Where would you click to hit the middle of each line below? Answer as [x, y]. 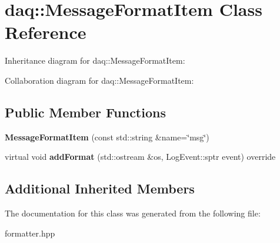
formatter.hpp [30, 233]
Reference [46, 32]
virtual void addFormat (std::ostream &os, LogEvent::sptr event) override [140, 157]
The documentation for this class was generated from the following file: [133, 213]
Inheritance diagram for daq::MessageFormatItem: [95, 60]
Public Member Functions [85, 112]
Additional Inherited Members [100, 188]
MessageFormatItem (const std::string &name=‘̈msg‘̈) [107, 137]
